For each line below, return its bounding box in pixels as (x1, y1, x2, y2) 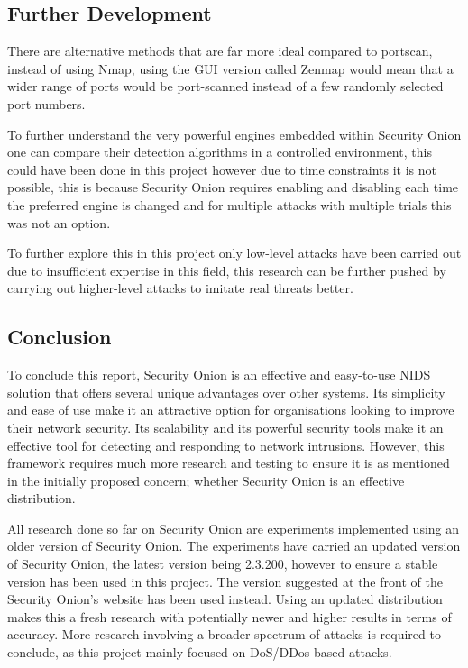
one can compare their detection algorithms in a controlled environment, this (7, 142, 432, 161)
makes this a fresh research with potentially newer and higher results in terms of (7, 607, 452, 626)
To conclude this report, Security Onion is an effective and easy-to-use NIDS (7, 365, 431, 384)
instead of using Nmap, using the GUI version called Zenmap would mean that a (7, 59, 454, 78)
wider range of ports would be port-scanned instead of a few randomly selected (7, 77, 444, 96)
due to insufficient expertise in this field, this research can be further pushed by (7, 261, 446, 279)
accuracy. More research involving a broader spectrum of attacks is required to (7, 625, 441, 644)
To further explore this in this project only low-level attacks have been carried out (7, 243, 462, 262)
